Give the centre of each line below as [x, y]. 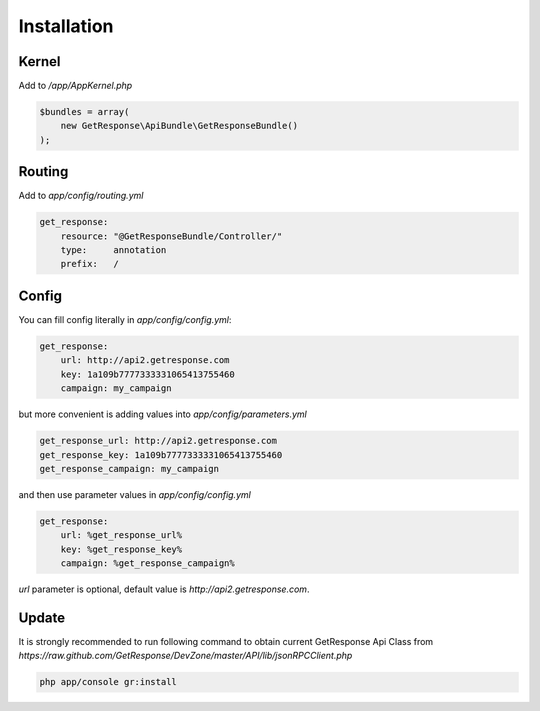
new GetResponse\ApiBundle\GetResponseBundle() [179, 126]
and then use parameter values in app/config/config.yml [135, 494]
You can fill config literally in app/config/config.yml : [125, 319]
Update [42, 617]
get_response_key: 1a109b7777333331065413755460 [161, 454]
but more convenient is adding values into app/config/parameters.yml [162, 414]
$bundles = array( [84, 112]
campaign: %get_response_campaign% [147, 563]
